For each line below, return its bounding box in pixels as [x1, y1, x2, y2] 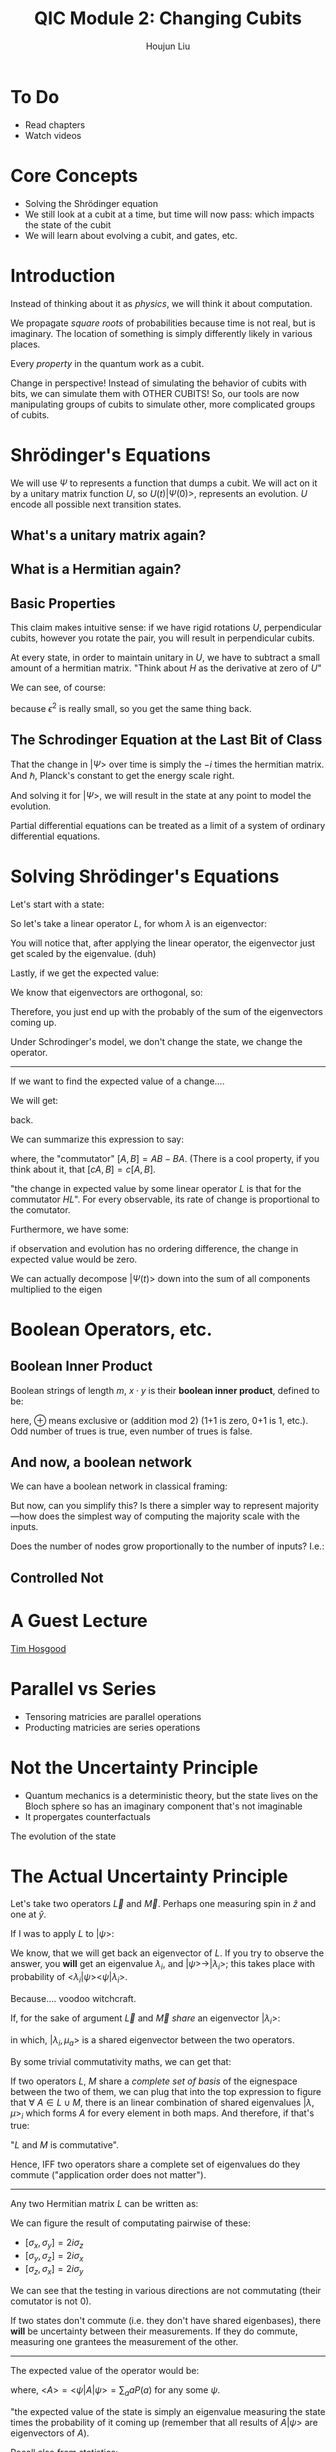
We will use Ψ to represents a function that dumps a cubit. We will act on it [10, 477, 318, 489]
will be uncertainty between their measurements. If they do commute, [10, 2325, 298, 2337]
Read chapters [24, 118, 86, 131]
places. [10, 338, 41, 350]
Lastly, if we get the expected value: [10, 967, 160, 979]
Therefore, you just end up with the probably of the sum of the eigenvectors [10, 1005, 323, 1017]
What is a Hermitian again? [10, 561, 182, 578]
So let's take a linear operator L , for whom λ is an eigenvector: [10, 917, 268, 929]
